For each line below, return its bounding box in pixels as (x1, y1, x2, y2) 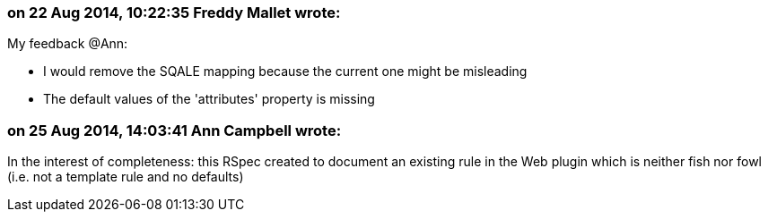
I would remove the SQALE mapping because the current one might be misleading (43, 63, 528, 80)
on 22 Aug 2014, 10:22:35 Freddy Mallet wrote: (7, 4, 341, 21)
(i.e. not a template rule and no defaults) (7, 169, 244, 185)
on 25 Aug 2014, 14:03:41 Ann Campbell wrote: (7, 121, 342, 139)
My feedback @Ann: (7, 36, 128, 52)
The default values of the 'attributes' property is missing (43, 91, 375, 107)
